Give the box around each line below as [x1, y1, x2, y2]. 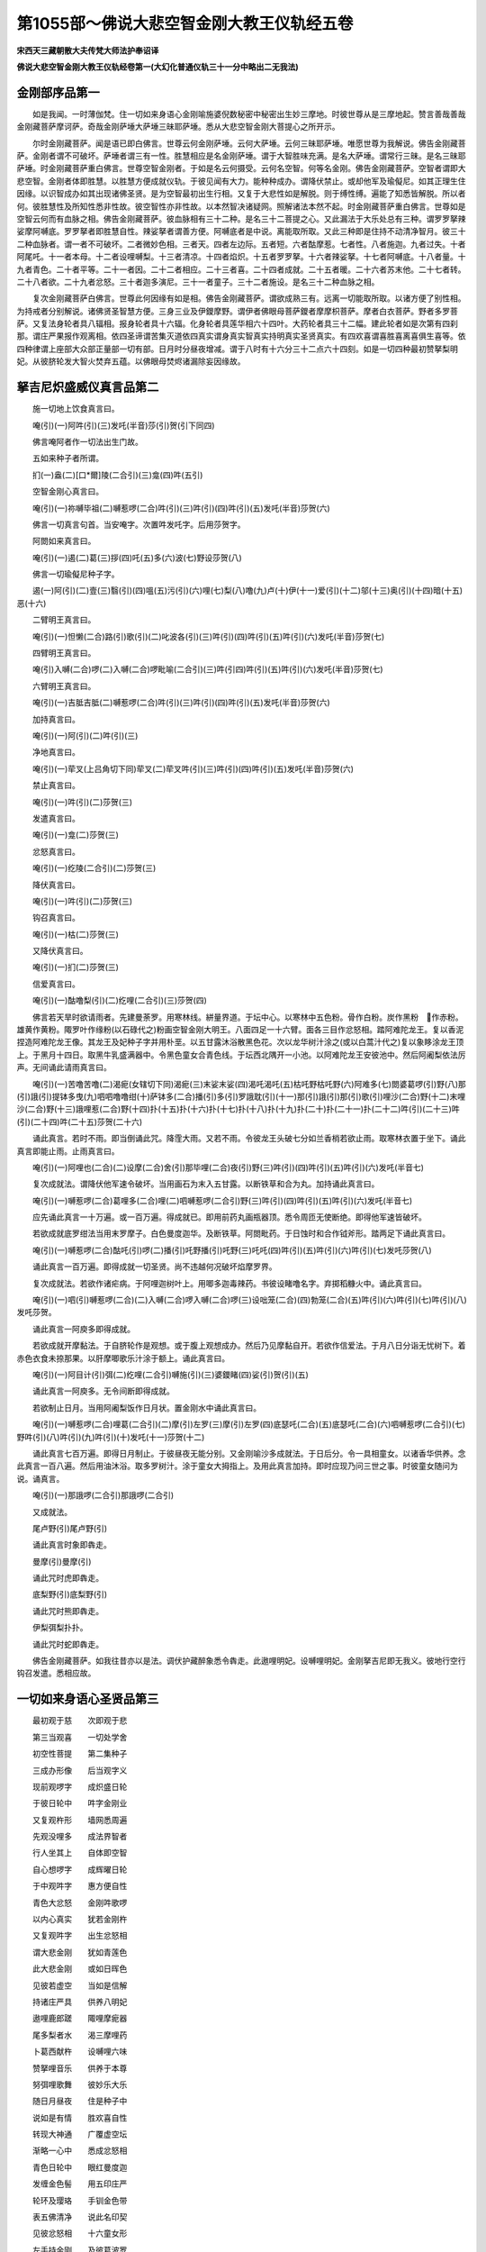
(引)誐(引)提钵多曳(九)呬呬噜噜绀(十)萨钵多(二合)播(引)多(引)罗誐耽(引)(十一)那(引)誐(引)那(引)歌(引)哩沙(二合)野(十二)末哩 [16, 1091, 466, 1102]
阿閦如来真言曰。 [31, 536, 96, 547]
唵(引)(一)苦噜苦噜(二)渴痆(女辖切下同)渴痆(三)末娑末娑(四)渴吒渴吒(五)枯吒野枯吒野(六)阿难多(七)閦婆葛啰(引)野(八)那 [31, 1078, 467, 1089]
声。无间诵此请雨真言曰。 [16, 1062, 112, 1073]
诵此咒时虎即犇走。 [31, 1573, 103, 1584]
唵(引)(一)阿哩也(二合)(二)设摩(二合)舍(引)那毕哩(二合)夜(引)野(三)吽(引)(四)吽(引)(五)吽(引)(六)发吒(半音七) [31, 1162, 425, 1173]
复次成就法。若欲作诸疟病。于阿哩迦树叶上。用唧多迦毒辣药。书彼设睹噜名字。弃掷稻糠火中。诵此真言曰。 [31, 1277, 427, 1288]
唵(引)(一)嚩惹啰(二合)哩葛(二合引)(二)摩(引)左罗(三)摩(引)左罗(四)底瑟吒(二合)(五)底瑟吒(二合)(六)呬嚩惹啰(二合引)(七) [31, 1419, 466, 1430]
